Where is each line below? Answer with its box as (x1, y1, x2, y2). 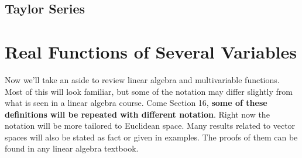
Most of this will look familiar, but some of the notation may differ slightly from (5, 85, 293, 97)
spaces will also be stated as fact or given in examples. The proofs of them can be (5, 130, 298, 143)
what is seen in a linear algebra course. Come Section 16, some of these (5, 97, 267, 109)
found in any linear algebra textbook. (5, 142, 139, 154)
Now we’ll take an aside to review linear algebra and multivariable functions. (5, 73, 280, 85)
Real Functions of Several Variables (5, 39, 297, 63)
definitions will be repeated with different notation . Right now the (5, 108, 270, 120)
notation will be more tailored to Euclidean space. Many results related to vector (5, 119, 296, 132)
